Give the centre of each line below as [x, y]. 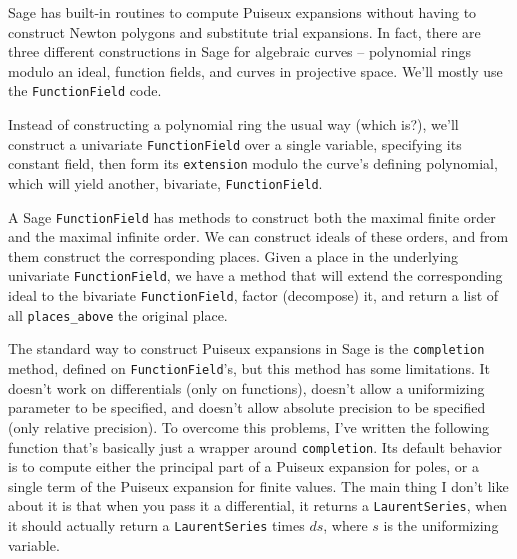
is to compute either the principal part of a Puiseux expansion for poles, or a [243, 466]
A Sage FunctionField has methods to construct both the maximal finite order [252, 216]
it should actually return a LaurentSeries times [156, 525]
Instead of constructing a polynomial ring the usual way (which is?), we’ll [233, 124]
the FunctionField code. [85, 90]
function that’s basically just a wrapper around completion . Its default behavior [255, 446]
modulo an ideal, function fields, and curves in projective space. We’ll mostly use [255, 70]
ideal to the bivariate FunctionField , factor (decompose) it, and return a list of [253, 295]
